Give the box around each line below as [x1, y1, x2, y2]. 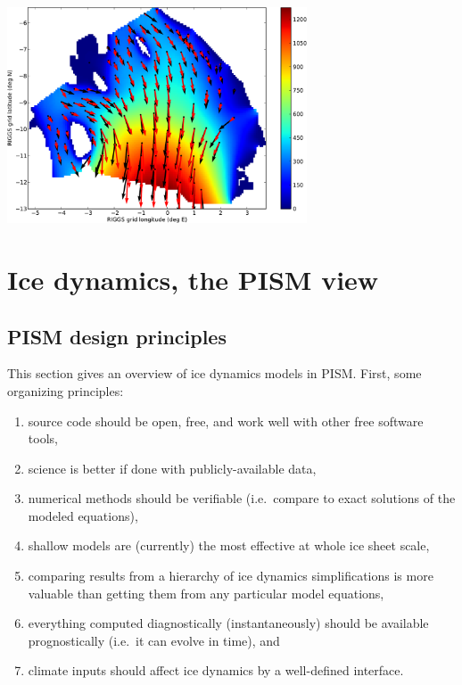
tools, [28, 429, 58, 448]
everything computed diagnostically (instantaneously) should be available [28, 614, 429, 632]
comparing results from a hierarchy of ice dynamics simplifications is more [28, 566, 433, 585]
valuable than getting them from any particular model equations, [28, 583, 384, 602]
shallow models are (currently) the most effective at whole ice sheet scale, [28, 536, 430, 555]
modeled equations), [28, 506, 138, 524]
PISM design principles [7, 322, 227, 350]
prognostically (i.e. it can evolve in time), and [28, 631, 280, 649]
